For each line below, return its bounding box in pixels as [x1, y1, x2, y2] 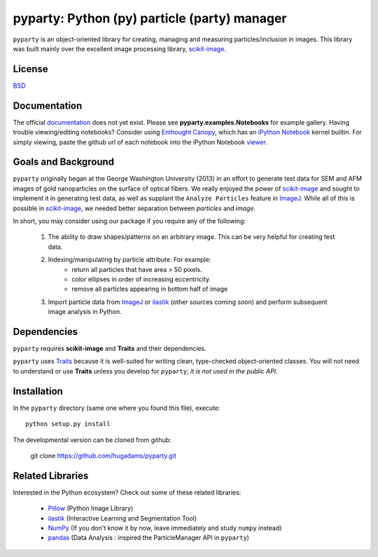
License [13, 63, 48, 75]
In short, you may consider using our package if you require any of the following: [13, 217, 246, 225]
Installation [13, 385, 63, 397]
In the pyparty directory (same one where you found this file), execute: [13, 404, 220, 412]
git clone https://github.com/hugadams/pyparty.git [30, 451, 176, 460]
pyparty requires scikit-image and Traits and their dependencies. [13, 344, 206, 353]
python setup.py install [25, 420, 111, 428]
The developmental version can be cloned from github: [13, 435, 171, 444]
